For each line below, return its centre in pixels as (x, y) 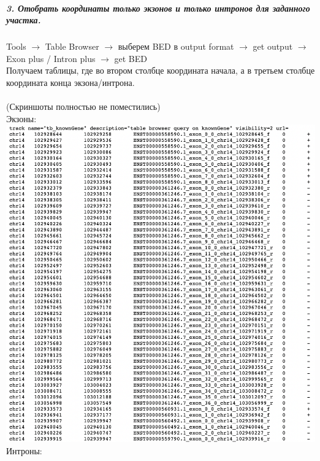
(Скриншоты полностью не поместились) (83, 107)
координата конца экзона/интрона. (70, 82)
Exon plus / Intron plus (51, 58)
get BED (131, 58)
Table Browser (72, 46)
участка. (24, 20)
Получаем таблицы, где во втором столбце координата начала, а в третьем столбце (161, 70)
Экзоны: (21, 118)
